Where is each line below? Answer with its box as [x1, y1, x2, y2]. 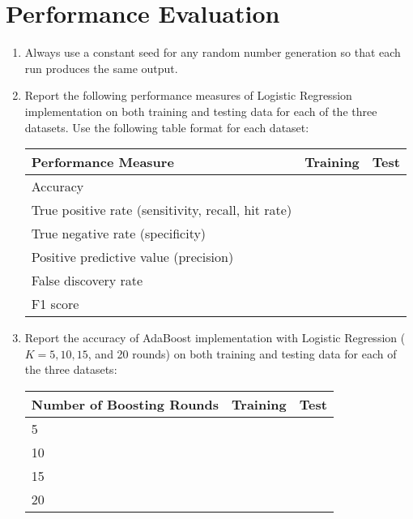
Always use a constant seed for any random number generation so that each [24, 44, 401, 61]
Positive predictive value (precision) [31, 247, 234, 267]
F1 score [31, 294, 79, 314]
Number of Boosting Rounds [31, 394, 219, 414]
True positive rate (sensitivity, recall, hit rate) [31, 200, 292, 220]
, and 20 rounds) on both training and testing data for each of [87, 345, 397, 362]
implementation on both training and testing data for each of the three [24, 102, 377, 119]
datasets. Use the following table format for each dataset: [24, 118, 309, 135]
